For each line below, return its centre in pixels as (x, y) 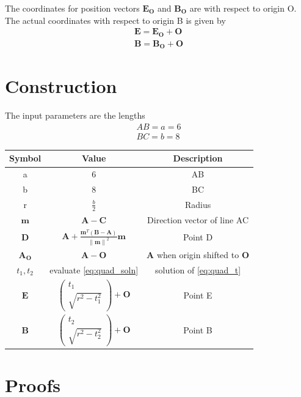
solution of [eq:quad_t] (198, 269)
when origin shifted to (198, 254)
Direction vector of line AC (198, 220)
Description (198, 158)
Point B (198, 330)
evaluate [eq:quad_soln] (94, 269)
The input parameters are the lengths (75, 115)
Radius (198, 205)
